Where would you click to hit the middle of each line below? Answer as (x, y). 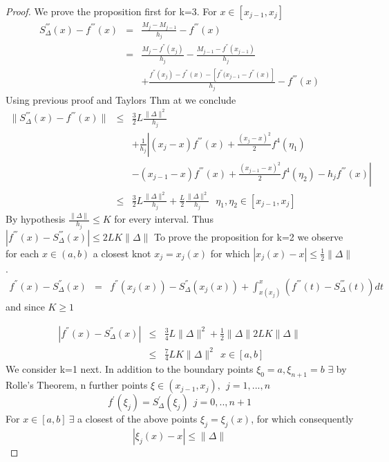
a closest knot (122, 253)
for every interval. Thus (164, 219)
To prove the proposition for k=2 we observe (248, 236)
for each (22, 253)
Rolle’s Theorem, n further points (77, 385)
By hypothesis (36, 219)
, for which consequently (302, 419)
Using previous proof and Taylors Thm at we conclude (121, 99)
